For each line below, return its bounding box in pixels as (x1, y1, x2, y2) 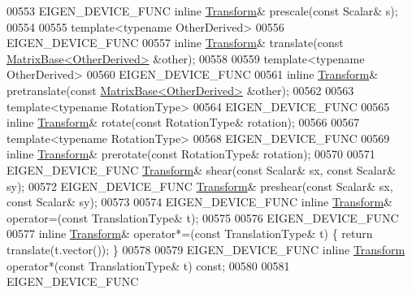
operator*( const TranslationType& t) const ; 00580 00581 (7, 257, 290, 274)
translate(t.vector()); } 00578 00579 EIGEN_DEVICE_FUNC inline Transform (7, 240, 405, 257)
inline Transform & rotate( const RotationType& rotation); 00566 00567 (7, 114, 360, 131)
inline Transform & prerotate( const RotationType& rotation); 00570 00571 (7, 145, 375, 162)
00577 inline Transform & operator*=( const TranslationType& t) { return (7, 225, 373, 242)
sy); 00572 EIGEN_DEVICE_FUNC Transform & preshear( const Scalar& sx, (7, 177, 393, 194)
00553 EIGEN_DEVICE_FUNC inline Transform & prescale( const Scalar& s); (7, 2, 398, 19)
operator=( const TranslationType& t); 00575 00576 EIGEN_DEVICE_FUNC (7, 209, 399, 226)
